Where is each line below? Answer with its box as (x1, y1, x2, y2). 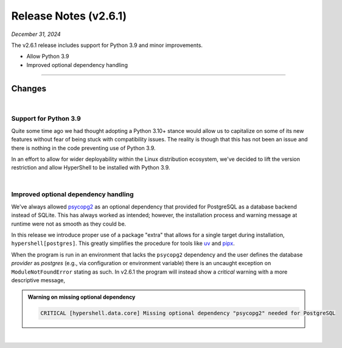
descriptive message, (11, 276, 66, 283)
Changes (11, 83, 47, 94)
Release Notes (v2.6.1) (11, 9, 127, 23)
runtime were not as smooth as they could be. (11, 220, 127, 227)
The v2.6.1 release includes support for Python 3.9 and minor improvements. (11, 41, 203, 49)
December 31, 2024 (11, 30, 61, 38)
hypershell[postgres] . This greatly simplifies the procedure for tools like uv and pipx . (11, 240, 236, 247)
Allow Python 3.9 (26, 52, 69, 60)
